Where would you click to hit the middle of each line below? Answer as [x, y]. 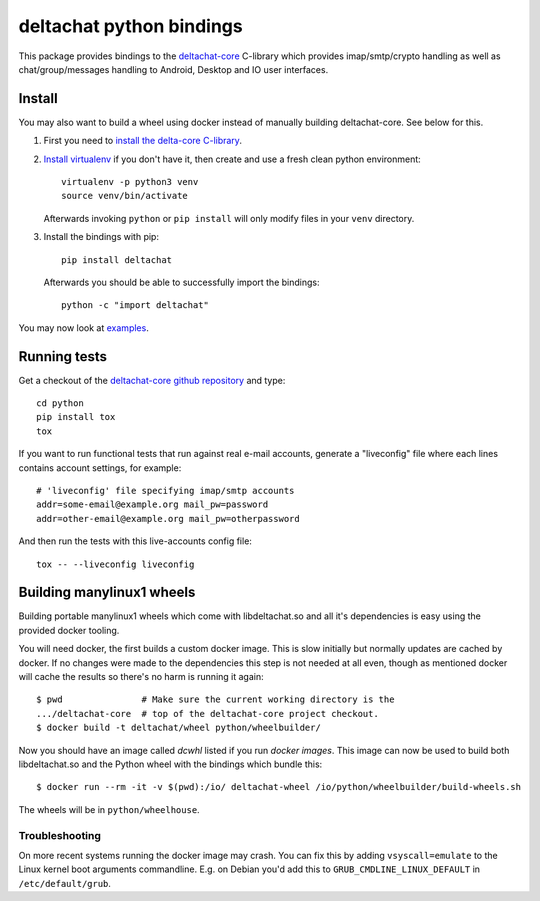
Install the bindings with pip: [101, 237]
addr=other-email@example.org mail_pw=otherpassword [168, 518]
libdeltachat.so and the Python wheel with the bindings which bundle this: [170, 764]
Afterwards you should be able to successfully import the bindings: [181, 282]
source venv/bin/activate [125, 196]
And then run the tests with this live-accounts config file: [135, 541]
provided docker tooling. [69, 630]
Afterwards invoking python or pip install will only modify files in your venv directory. [229, 218]
